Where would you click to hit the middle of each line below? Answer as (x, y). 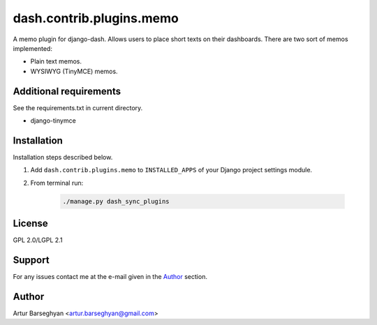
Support (31, 260)
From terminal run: (57, 183)
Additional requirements (67, 91)
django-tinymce (53, 121)
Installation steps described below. (63, 157)
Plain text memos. (56, 61)
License (30, 224)
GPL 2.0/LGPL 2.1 (38, 240)
